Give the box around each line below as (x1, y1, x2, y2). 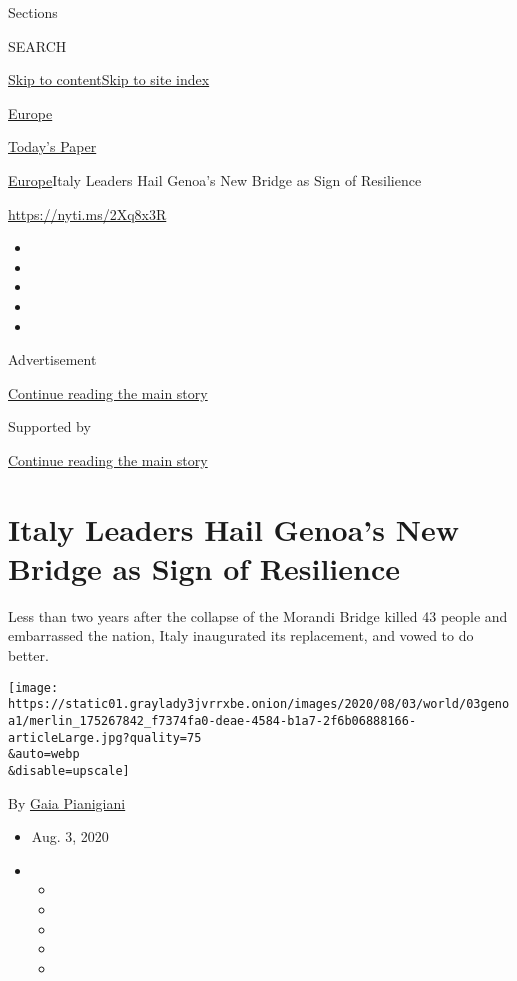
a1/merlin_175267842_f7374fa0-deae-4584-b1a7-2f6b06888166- (8, 713, 417, 728)
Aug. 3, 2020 (31, 826, 109, 847)
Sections (8, 2, 58, 22)
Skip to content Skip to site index (8, 69, 210, 90)
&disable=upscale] (8, 763, 130, 778)
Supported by (8, 416, 91, 437)
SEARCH (8, 35, 67, 56)
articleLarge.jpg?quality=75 (8, 730, 202, 745)
